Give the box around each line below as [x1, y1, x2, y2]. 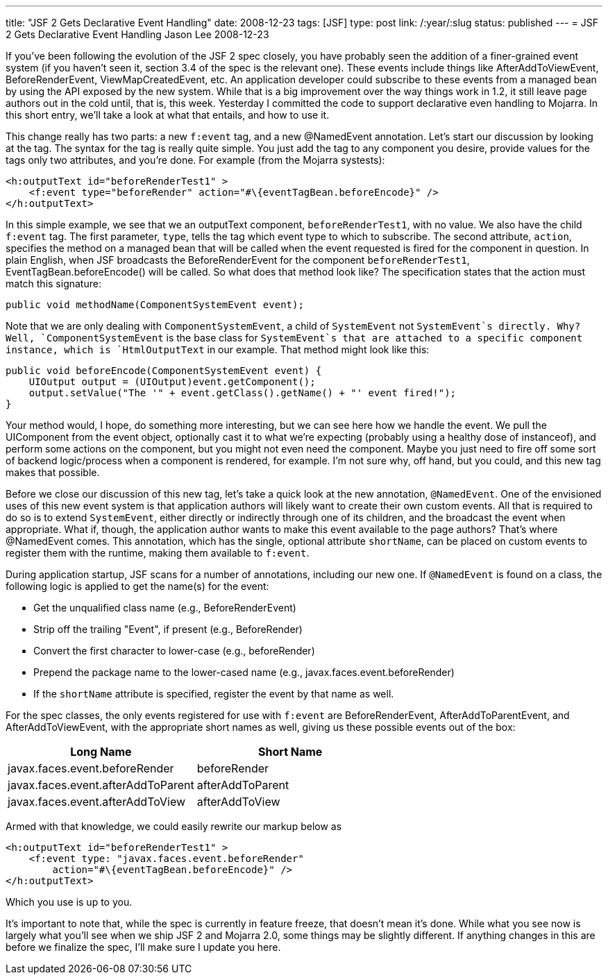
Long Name [70, 745, 132, 759]
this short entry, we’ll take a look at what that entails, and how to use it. [6, 109, 330, 121]
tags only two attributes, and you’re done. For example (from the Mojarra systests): [6, 154, 385, 166]
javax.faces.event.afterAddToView [8, 795, 186, 809]
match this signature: [6, 278, 101, 289]
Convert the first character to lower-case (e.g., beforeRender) [33, 645, 315, 657]
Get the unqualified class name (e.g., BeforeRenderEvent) [33, 602, 296, 614]
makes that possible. [6, 466, 100, 478]
